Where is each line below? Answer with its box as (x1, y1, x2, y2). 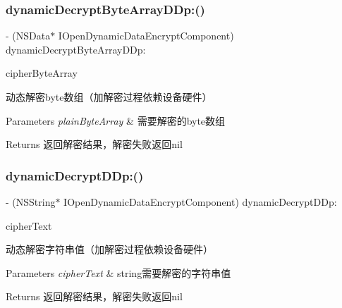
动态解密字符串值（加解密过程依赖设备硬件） (6, 242, 213, 257)
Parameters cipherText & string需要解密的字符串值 (6, 265, 231, 280)
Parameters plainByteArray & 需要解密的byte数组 (6, 113, 226, 128)
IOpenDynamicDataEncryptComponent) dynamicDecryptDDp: (63, 195, 337, 209)
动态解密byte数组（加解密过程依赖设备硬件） (6, 90, 212, 104)
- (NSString (6, 195, 56, 209)
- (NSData (6, 28, 51, 43)
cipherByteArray (6, 66, 78, 80)
